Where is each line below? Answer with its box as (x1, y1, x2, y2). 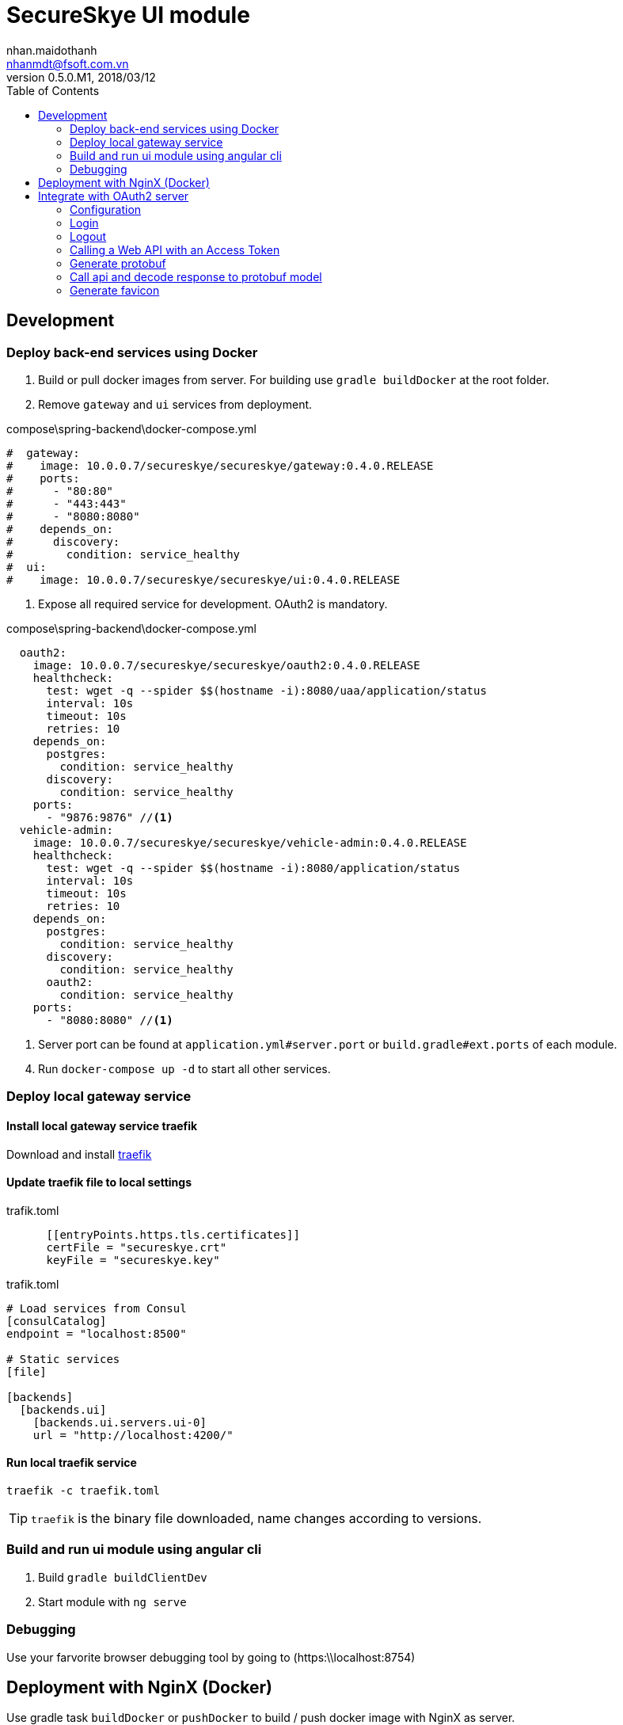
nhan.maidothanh (6, 43, 97, 57)
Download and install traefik (6, 1147, 152, 1161)
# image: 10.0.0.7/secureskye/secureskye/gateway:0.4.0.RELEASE (6, 459, 434, 472)
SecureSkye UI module (6, 2, 250, 29)
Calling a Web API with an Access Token (70, 242, 280, 257)
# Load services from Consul (6, 1301, 187, 1315)
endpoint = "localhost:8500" (6, 1327, 187, 1340)
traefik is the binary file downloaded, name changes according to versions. (31, 1510, 482, 1526)
